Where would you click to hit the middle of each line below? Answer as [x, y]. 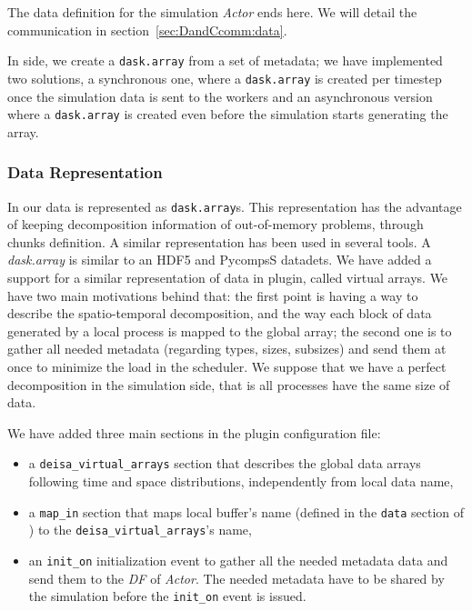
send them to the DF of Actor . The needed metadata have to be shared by [236, 578]
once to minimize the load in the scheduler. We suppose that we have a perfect [227, 366]
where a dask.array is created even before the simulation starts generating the [228, 114]
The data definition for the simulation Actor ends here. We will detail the [212, 12]
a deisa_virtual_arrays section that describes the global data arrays [225, 463]
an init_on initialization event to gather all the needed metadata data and [238, 560]
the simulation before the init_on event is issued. [167, 596]
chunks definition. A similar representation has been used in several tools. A [219, 241]
